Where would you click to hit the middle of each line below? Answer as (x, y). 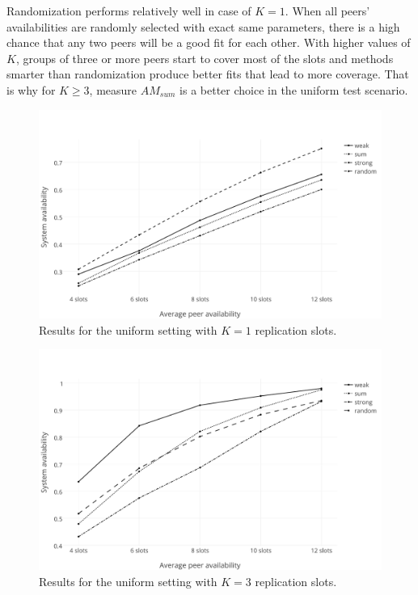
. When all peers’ (327, 11)
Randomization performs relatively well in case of (129, 11)
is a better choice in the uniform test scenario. (294, 89)
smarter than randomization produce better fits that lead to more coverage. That (208, 74)
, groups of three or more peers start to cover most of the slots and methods (205, 58)
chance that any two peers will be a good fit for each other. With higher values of (209, 42)
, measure (113, 89)
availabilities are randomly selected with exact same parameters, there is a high (203, 26)
